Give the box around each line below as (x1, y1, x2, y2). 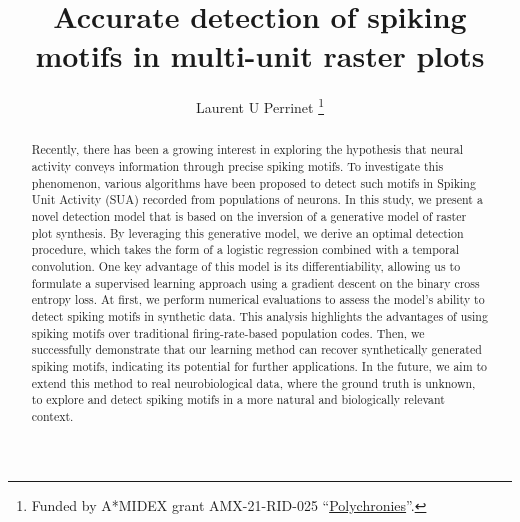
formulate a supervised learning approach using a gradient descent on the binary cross (31, 274, 480, 291)
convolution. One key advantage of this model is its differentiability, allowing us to (31, 257, 461, 274)
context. (31, 407, 74, 424)
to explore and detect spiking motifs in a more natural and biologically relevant (31, 391, 445, 408)
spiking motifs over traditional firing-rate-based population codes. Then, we (31, 324, 425, 341)
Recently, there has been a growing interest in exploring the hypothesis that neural (31, 141, 464, 158)
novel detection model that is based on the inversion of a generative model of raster (31, 207, 467, 224)
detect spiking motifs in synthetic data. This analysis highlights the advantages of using (31, 307, 488, 324)
